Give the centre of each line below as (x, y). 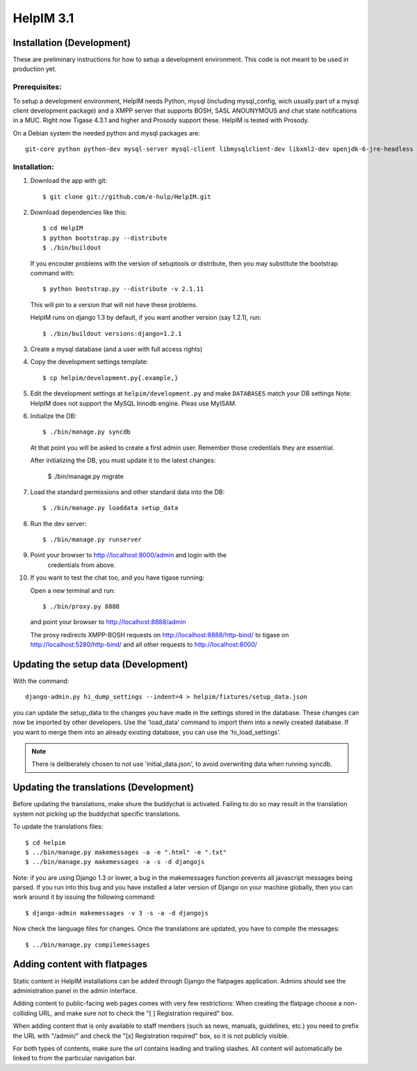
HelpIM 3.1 (43, 18)
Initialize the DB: (53, 416)
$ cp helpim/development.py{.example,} (111, 378)
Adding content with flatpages (80, 964)
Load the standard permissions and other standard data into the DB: (128, 492)
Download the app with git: (69, 181)
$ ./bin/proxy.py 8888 (81, 607)
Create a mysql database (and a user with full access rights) (116, 349)
